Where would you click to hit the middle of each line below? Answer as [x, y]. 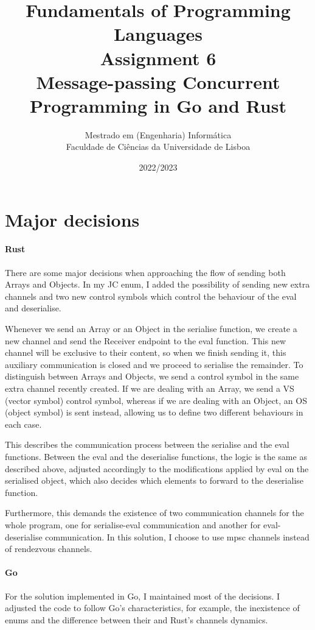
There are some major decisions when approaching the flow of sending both [145, 272]
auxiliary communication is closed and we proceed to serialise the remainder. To [154, 364]
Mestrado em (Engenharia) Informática [158, 134]
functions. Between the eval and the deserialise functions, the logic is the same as [156, 456]
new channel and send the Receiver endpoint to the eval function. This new [145, 340]
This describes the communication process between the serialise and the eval [147, 444]
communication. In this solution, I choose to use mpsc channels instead [177, 536]
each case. [23, 424]
